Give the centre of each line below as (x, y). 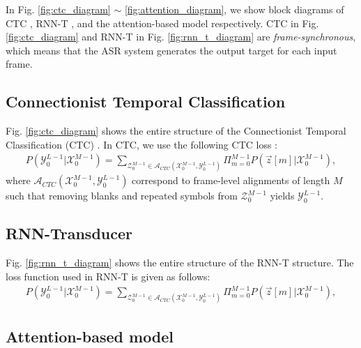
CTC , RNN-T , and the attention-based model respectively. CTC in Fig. (162, 23)
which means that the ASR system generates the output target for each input (171, 50)
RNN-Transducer (69, 233)
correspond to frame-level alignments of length (231, 180)
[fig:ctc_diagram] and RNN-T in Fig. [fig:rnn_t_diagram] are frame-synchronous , (181, 37)
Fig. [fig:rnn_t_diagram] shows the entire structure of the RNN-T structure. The (180, 263)
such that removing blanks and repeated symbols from (122, 196)
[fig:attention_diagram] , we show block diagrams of (234, 9)
